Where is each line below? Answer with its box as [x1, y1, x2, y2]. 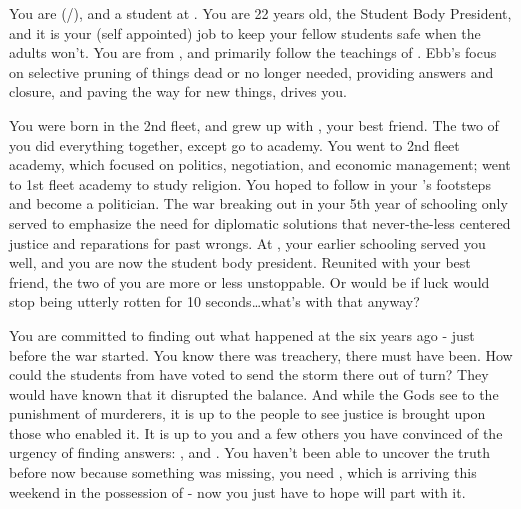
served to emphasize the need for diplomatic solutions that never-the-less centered [9, 212, 511, 233]
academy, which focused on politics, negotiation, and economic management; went [9, 154, 511, 175]
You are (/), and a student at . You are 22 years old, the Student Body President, [9, 3, 512, 23]
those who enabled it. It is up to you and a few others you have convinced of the [9, 422, 503, 443]
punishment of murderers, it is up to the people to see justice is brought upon [9, 403, 486, 424]
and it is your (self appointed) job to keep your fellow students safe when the [9, 22, 481, 43]
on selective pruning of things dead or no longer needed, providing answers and [9, 61, 494, 82]
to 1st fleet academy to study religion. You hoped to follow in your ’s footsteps [9, 173, 491, 194]
